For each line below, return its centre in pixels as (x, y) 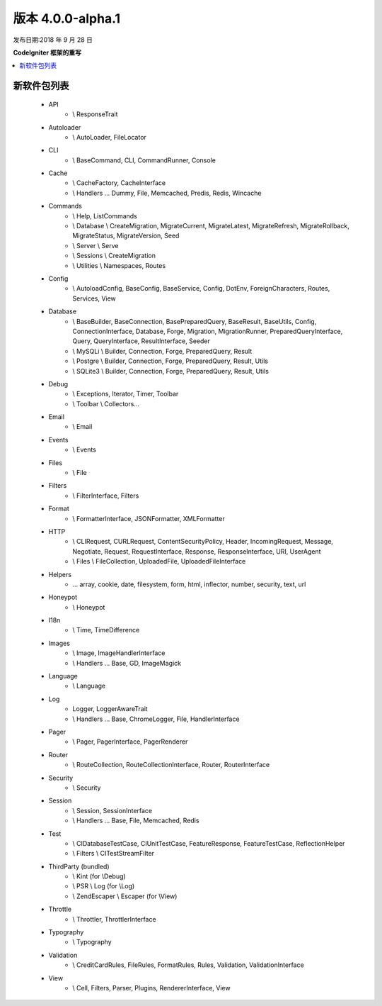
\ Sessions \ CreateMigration (114, 256)
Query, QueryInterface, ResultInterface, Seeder (141, 341)
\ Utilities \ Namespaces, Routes (119, 265)
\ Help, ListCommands (105, 216)
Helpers (60, 574)
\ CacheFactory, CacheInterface (119, 183)
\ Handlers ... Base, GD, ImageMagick (127, 663)
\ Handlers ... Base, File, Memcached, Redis (136, 821)
